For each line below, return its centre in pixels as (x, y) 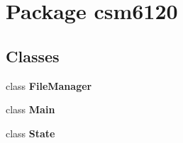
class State (30, 133)
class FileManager (49, 85)
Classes (33, 56)
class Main (30, 109)
